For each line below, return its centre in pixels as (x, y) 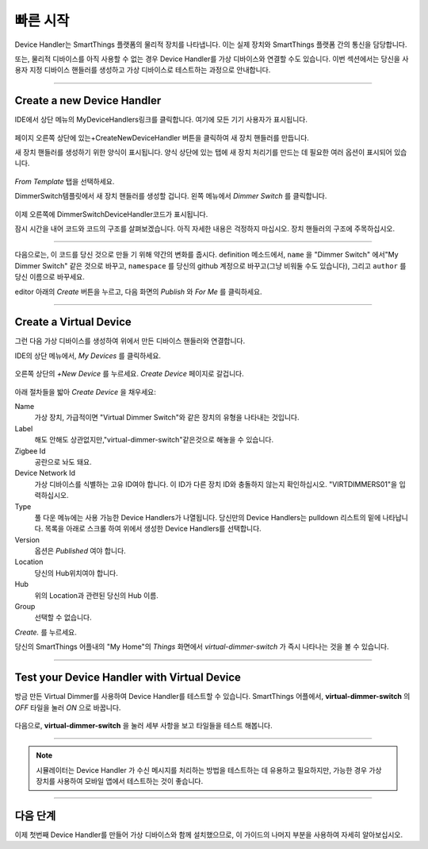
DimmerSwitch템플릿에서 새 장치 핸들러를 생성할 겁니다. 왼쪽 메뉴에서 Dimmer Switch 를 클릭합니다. (171, 196)
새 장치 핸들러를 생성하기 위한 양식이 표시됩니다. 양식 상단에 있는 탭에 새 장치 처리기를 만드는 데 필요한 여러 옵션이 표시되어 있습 (211, 152)
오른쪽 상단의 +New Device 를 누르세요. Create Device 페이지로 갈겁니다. (130, 374)
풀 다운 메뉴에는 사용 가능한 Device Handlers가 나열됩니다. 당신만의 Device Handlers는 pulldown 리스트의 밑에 (208, 517)
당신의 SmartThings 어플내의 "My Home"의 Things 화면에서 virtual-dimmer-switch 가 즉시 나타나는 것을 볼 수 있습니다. (202, 646)
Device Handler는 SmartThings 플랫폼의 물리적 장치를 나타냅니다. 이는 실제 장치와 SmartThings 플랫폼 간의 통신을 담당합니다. (211, 44)
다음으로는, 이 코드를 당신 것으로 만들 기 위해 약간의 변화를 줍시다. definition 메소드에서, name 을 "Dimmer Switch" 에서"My (207, 255)
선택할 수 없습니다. (63, 617)
